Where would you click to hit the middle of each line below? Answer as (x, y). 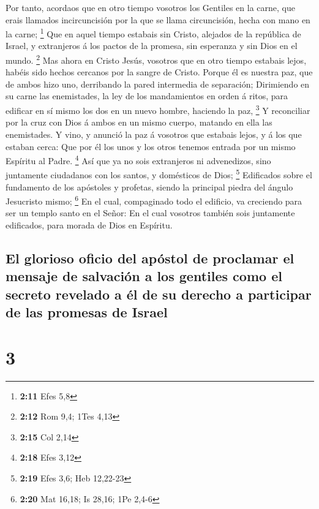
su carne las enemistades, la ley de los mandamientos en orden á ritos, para (147, 96)
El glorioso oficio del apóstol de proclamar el (150, 258)
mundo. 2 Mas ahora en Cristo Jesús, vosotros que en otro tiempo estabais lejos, (156, 59)
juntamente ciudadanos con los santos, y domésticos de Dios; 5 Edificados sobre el (159, 174)
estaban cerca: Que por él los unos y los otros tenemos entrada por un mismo (151, 146)
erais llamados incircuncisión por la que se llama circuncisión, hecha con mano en (158, 19)
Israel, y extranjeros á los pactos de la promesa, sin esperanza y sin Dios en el (152, 46)
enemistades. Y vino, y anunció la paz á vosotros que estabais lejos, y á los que (154, 134)
